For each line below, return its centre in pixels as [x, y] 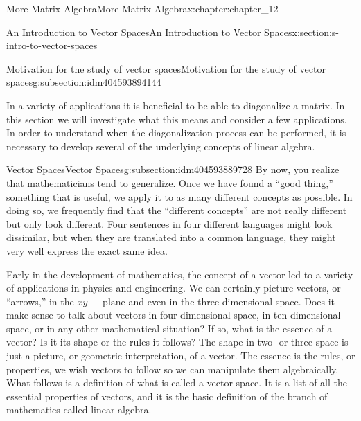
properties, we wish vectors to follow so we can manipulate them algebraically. [173, 369]
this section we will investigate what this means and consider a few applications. [177, 119]
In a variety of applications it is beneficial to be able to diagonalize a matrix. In [176, 105]
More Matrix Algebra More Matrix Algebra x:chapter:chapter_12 [142, 8]
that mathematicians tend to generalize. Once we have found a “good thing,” [170, 182]
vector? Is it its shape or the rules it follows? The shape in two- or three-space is [177, 342]
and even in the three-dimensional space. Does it [232, 301]
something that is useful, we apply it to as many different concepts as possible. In [179, 196]
